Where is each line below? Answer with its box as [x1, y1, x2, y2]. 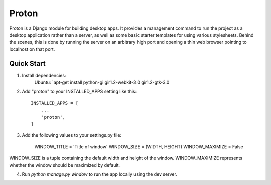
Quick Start [9, 59, 46, 68]
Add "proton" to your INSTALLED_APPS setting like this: [22, 88, 137, 95]
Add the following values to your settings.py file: [22, 132, 122, 138]
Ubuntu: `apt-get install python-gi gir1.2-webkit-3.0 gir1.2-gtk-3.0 [34, 79, 170, 85]
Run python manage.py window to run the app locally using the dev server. [22, 171, 178, 177]
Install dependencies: [22, 72, 66, 78]
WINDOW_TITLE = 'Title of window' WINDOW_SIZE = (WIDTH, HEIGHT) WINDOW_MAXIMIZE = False [34, 143, 243, 150]
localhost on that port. [9, 46, 55, 52]
